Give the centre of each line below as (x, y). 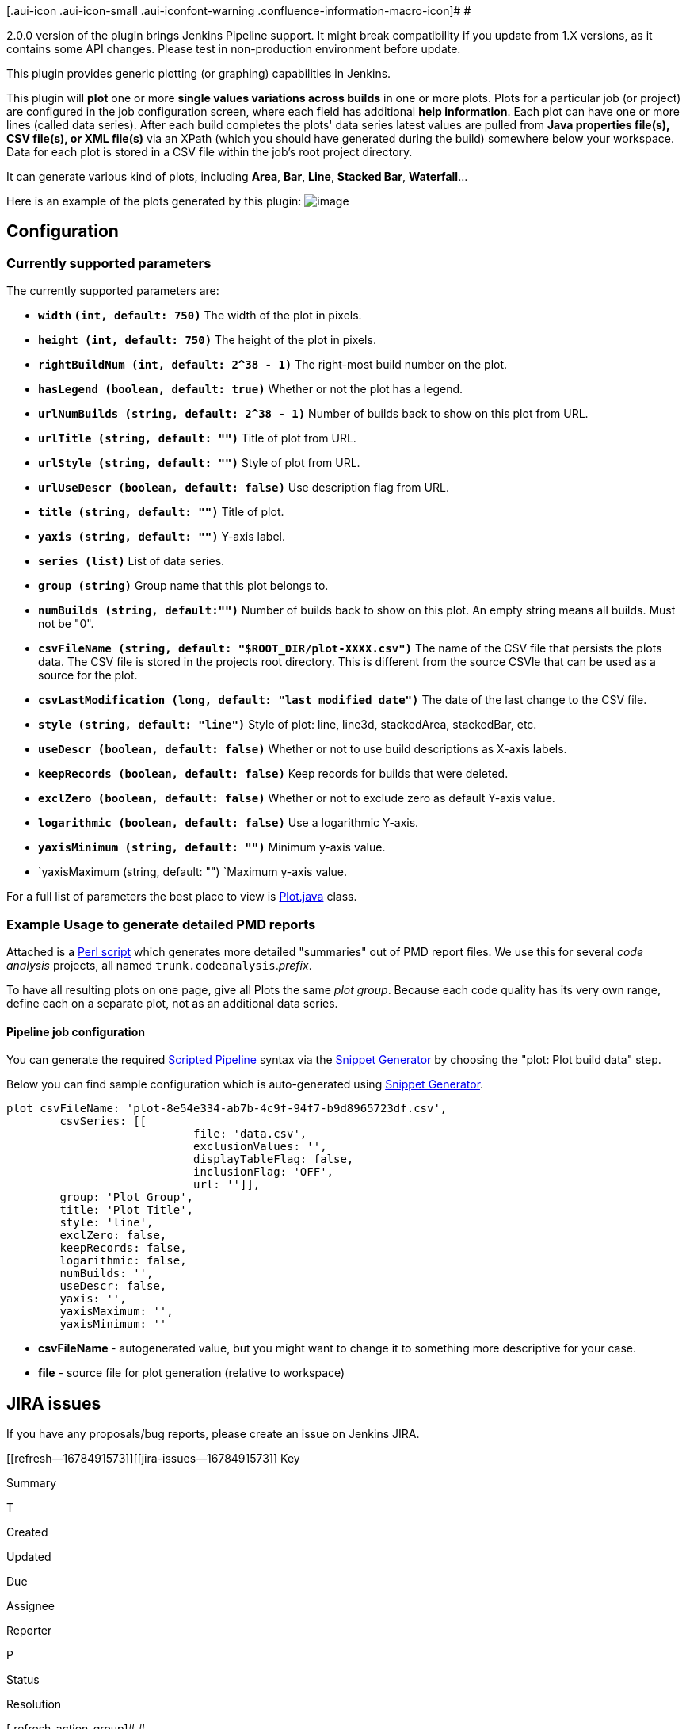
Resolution (34, 1704)
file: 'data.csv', (250, 1134)
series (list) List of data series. (131, 561)
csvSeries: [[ (103, 1121)
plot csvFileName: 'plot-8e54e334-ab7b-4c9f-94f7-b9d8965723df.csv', (227, 1109)
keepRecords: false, (123, 1248)
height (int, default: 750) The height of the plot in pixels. (207, 340)
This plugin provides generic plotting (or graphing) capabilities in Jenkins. (199, 73)
